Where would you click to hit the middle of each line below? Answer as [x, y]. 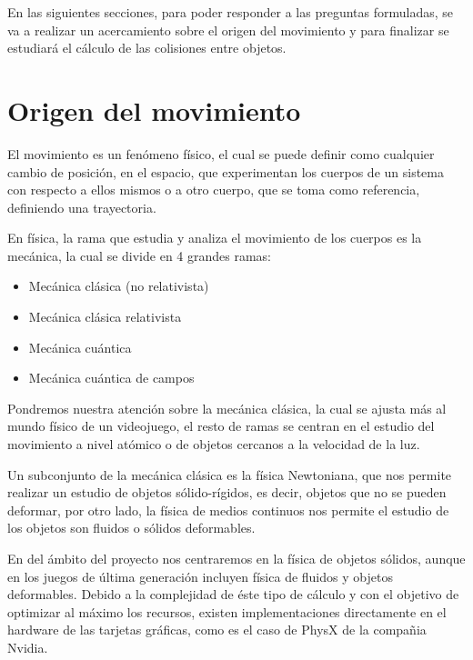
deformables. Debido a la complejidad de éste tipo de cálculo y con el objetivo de [233, 594]
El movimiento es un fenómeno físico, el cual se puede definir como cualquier [221, 153]
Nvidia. [28, 647]
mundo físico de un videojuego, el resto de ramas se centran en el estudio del [221, 426]
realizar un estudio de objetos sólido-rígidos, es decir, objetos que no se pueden [227, 492]
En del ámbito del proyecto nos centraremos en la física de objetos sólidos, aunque [236, 558]
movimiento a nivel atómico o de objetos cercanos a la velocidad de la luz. [214, 444]
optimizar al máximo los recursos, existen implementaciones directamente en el [227, 611]
